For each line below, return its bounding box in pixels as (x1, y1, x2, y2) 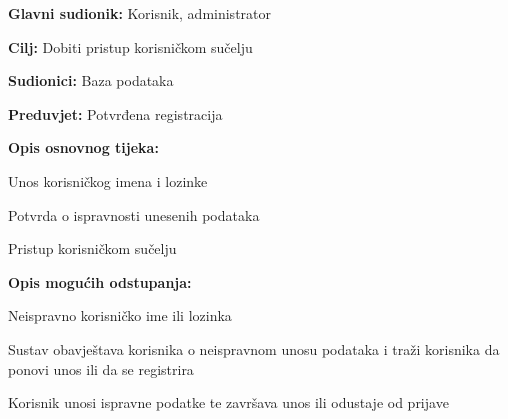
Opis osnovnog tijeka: (8, 137, 159, 158)
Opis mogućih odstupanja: (8, 271, 192, 292)
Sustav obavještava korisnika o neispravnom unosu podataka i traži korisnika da (8, 338, 500, 359)
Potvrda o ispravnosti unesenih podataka (8, 204, 260, 225)
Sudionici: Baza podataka (8, 70, 174, 91)
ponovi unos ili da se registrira (8, 358, 194, 379)
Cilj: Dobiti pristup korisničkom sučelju (8, 36, 253, 57)
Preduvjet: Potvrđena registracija (8, 103, 223, 124)
